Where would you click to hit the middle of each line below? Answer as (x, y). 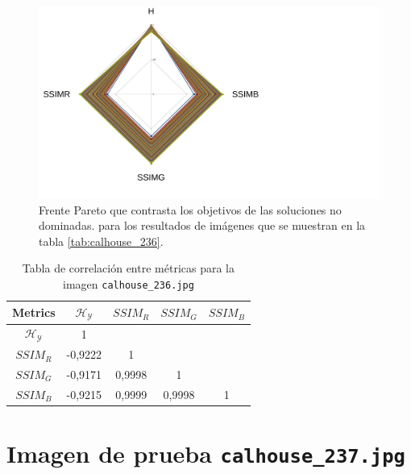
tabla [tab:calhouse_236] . (101, 241)
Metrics (34, 312)
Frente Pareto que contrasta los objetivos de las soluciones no (190, 209)
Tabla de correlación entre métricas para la (129, 268)
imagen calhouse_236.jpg (129, 284)
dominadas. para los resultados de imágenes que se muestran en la (202, 225)
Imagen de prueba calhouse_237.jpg (206, 453)
